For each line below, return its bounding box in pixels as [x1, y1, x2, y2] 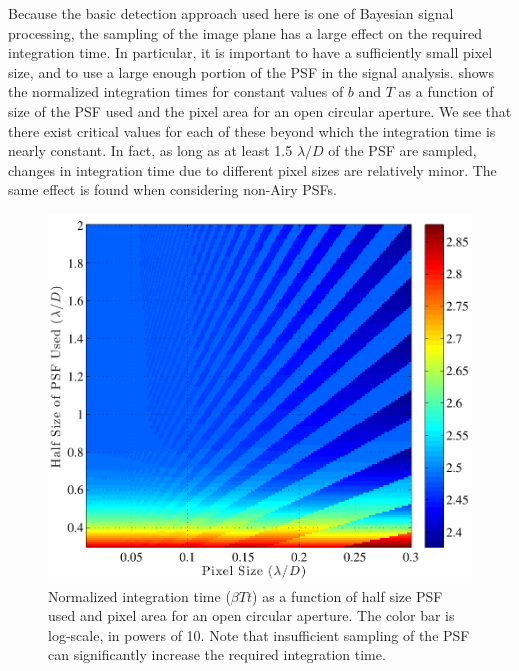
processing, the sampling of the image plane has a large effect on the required [8, 22, 483, 43]
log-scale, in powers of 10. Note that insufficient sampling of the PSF [48, 624, 470, 645]
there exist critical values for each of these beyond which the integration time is [8, 120, 496, 141]
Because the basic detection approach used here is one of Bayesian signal [8, 3, 454, 23]
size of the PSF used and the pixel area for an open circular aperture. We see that [8, 100, 512, 121]
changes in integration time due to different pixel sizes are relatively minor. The [8, 159, 497, 180]
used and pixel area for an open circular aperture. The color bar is [48, 605, 455, 626]
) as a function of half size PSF [252, 585, 443, 606]
